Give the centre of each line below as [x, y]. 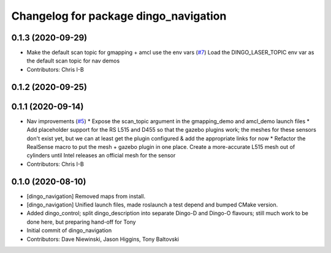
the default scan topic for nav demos [73, 61]
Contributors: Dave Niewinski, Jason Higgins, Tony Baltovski [103, 239]
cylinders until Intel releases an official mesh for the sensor [101, 156]
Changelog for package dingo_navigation [119, 16]
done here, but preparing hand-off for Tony [81, 222]
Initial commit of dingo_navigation [69, 230]
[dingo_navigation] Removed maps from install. [86, 196]
